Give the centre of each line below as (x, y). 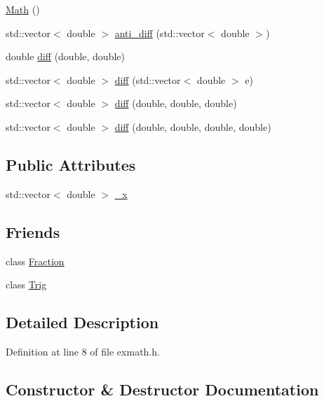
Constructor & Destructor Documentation (162, 389)
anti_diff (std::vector (160, 33)
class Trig (26, 284)
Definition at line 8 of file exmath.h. (83, 351)
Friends (33, 231)
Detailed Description (82, 322)
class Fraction (35, 261)
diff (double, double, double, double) (193, 126)
